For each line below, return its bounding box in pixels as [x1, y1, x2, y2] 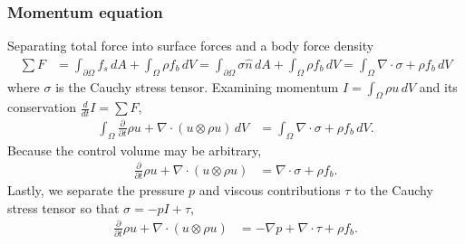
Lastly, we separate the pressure [7, 181, 185, 200]
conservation [7, 98, 76, 117]
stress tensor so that [7, 198, 120, 217]
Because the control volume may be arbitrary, [7, 140, 262, 159]
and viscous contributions [199, 181, 341, 200]
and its [419, 77, 458, 96]
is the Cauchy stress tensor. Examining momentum [55, 77, 339, 96]
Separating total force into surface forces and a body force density [7, 36, 374, 55]
